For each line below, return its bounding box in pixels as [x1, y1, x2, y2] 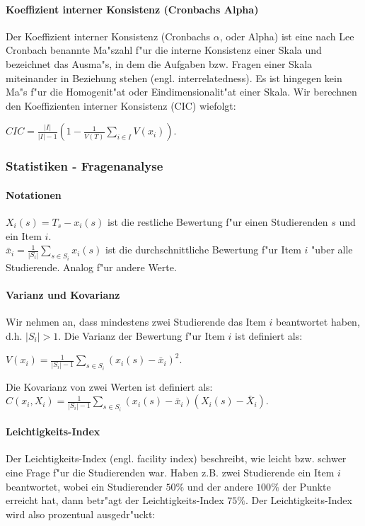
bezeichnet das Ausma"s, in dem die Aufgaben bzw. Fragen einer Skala [6, 56, 313, 71]
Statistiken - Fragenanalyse [6, 157, 163, 175]
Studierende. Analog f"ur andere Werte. [6, 259, 177, 274]
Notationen [6, 187, 62, 202]
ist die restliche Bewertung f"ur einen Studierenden [108, 215, 328, 229]
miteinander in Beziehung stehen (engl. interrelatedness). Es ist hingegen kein [6, 70, 342, 85]
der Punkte [282, 479, 331, 493]
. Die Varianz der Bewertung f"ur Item [58, 328, 225, 343]
